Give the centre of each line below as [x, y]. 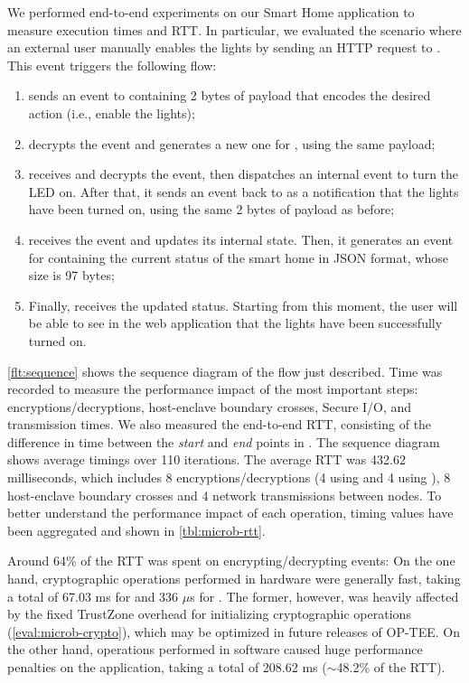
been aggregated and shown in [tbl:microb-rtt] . [136, 530]
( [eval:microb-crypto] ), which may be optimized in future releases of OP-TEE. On [234, 631]
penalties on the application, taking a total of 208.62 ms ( [167, 667]
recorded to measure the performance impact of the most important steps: [213, 389]
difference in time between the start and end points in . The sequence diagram [224, 441]
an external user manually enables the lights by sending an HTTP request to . [224, 47]
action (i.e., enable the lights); [112, 112]
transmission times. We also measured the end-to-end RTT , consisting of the [220, 424]
